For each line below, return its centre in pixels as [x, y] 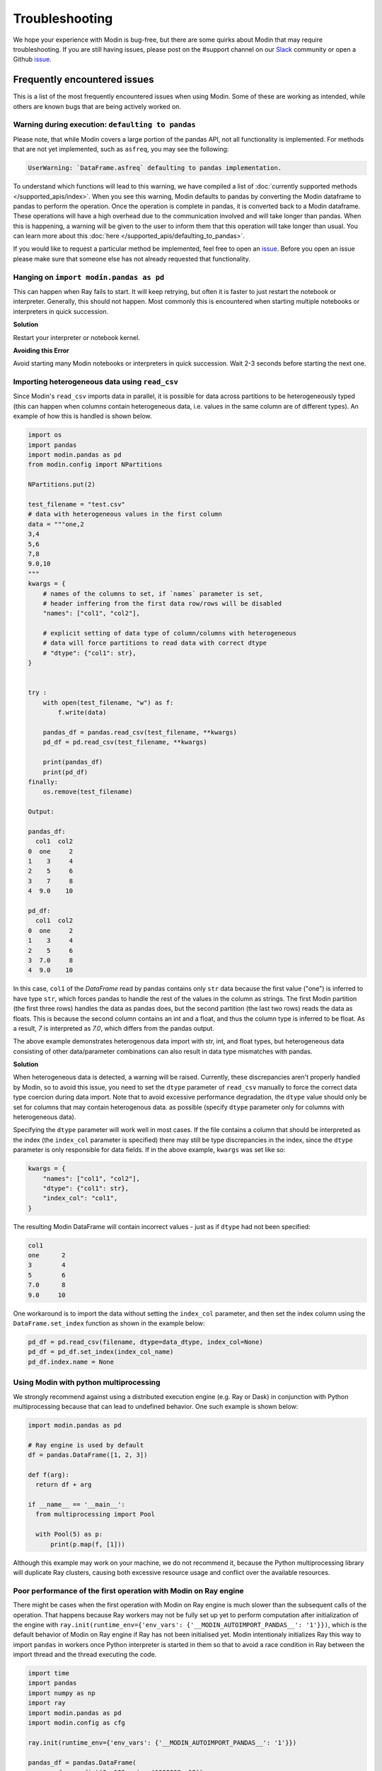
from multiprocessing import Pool [95, 1515]
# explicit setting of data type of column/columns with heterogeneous [170, 633]
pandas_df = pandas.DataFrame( [82, 1762]
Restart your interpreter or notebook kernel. [77, 337]
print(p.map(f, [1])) [88, 1544]
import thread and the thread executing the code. [85, 1655]
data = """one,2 [56, 524]
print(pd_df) [65, 772]
